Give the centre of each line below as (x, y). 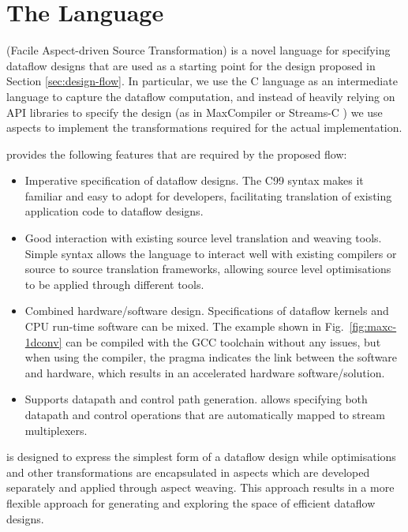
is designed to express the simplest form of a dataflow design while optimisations (201, 457)
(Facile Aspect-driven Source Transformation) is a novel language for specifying (198, 50)
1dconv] (43, 341)
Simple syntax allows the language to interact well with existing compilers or (211, 253)
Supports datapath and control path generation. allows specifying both (196, 399)
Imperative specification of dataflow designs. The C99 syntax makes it (194, 180)
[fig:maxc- (373, 326)
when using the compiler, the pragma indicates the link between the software (211, 357)
